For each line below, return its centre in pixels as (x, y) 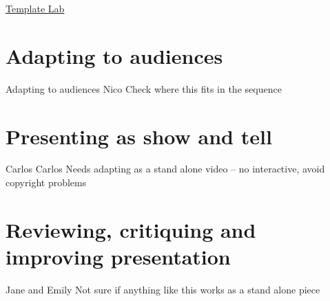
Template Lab (35, 8)
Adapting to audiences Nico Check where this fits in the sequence (144, 88)
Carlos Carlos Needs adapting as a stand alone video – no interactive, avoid (165, 169)
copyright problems (46, 182)
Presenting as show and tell (139, 136)
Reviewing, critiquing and (131, 229)
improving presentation (118, 256)
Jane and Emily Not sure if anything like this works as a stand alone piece (163, 289)
